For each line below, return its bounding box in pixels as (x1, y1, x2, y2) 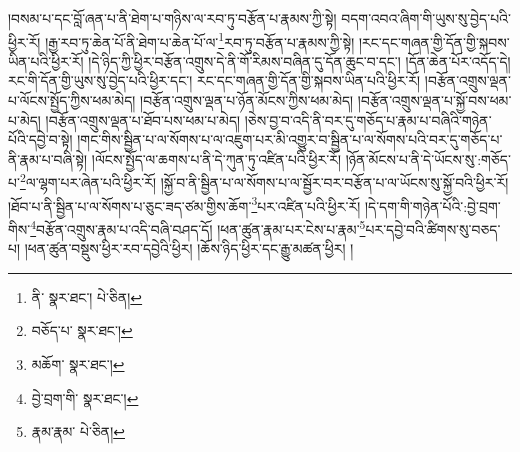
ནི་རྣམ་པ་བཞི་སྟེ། (8, 148, 88, 169)
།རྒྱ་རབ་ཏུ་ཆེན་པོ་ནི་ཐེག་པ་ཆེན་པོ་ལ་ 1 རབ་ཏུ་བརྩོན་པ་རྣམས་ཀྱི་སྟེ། (45, 28, 355, 52)
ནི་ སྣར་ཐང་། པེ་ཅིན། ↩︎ (31, 286, 143, 307)
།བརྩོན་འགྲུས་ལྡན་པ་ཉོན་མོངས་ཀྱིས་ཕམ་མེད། (140, 90, 354, 111)
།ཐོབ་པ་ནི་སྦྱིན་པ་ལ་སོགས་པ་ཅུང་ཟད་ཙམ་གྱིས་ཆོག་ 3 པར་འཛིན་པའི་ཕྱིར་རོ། (8, 192, 361, 216)
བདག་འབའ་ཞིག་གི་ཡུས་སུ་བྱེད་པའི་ (341, 8, 511, 28)
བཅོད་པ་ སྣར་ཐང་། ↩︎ (31, 320, 133, 341)
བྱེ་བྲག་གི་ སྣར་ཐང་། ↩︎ (31, 387, 139, 408)
